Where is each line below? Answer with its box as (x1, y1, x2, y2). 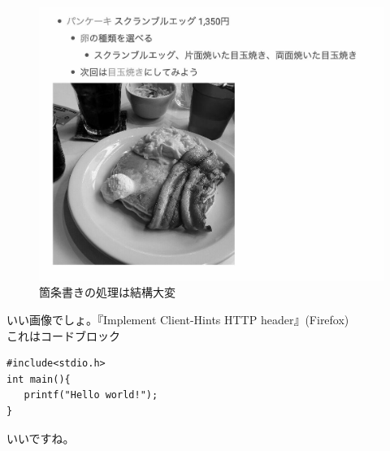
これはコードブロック (6, 327, 120, 344)
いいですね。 (6, 429, 75, 446)
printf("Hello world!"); (24, 389, 158, 401)
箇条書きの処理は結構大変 (39, 284, 175, 301)
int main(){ (6, 373, 71, 385)
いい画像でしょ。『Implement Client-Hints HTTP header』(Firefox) (6, 310, 349, 327)
